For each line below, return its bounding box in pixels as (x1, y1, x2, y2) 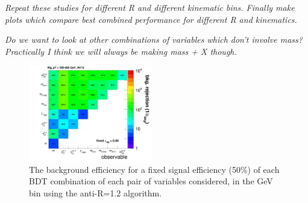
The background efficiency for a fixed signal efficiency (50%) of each (29, 163, 280, 175)
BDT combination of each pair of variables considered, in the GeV (29, 175, 273, 187)
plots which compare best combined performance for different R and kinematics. (5, 13, 297, 25)
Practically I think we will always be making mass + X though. (5, 45, 237, 57)
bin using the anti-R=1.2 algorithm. (29, 186, 162, 199)
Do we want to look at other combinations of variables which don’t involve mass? (5, 33, 303, 46)
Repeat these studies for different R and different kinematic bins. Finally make (5, 1, 295, 13)
